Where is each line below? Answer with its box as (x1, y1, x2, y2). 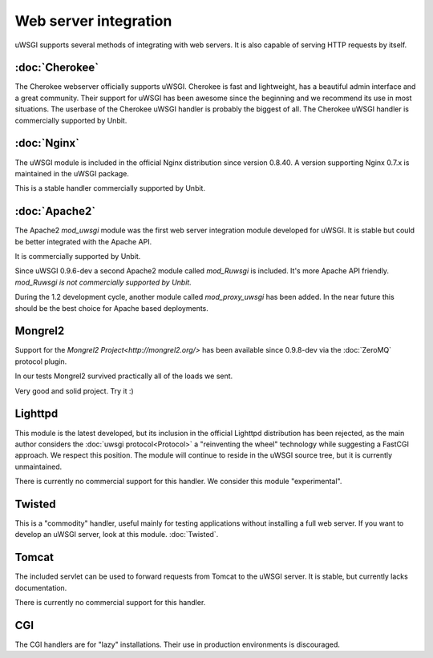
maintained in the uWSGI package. (14, 168, 130, 178)
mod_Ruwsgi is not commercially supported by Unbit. (14, 277, 192, 287)
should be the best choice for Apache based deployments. (14, 303, 208, 313)
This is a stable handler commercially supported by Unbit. (14, 184, 206, 193)
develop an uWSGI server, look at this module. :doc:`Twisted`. (14, 530, 219, 539)
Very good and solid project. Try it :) (14, 386, 134, 396)
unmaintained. (14, 462, 63, 471)
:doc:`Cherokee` (14, 61, 99, 75)
